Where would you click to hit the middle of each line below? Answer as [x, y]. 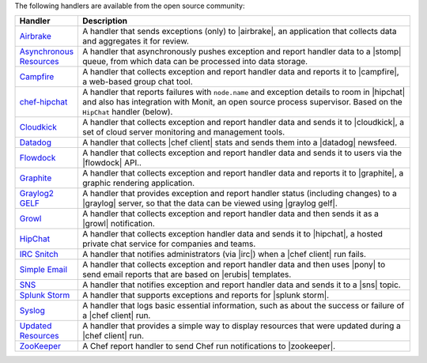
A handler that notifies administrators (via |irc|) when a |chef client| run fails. [225, 255]
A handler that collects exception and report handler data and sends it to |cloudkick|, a [244, 123]
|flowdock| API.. [112, 163]
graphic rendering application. [139, 183]
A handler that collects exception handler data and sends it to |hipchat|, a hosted [233, 234]
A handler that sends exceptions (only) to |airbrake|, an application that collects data [240, 32]
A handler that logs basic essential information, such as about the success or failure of [244, 306]
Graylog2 [37, 194]
